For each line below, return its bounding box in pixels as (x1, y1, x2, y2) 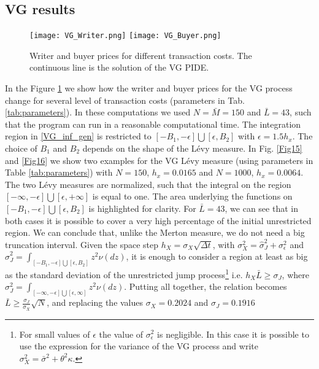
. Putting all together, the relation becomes (124, 280, 287, 293)
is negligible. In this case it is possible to (157, 327, 309, 340)
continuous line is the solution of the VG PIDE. (29, 61, 209, 74)
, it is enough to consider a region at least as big (126, 250, 308, 263)
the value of (99, 327, 144, 340)
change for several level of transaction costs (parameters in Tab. (5, 93, 245, 106)
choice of (5, 142, 37, 155)
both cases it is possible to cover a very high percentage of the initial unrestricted (5, 214, 312, 227)
